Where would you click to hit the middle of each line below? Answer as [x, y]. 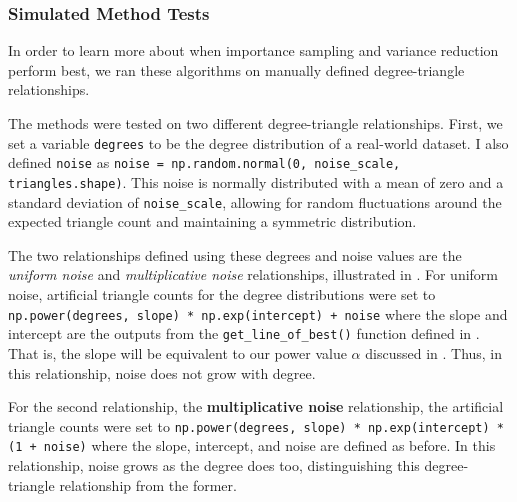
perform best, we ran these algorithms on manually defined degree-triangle [236, 69]
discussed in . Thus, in [434, 352]
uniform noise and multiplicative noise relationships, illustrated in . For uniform [253, 274]
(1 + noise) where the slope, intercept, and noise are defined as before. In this [252, 445]
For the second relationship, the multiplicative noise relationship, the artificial [256, 406]
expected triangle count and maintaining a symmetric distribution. [212, 221]
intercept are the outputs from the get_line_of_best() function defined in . [244, 333]
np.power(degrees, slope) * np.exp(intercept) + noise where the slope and [258, 313]
